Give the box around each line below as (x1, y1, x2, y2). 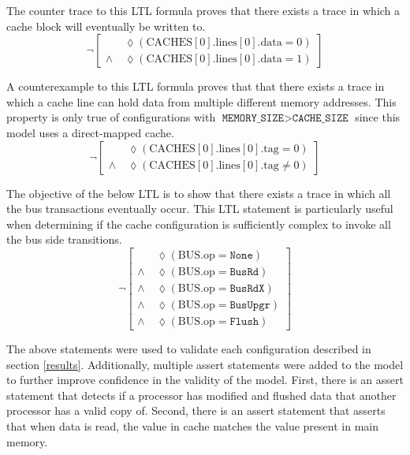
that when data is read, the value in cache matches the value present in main (6, 418, 378, 434)
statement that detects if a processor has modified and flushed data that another (6, 386, 397, 403)
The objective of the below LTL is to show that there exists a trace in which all (6, 185, 391, 201)
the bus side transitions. (6, 231, 122, 248)
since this (355, 109, 401, 125)
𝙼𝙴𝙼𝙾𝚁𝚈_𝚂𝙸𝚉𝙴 (222, 113, 284, 125)
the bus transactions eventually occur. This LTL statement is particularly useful (6, 200, 393, 217)
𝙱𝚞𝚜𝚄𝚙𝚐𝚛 (229, 300, 270, 311)
